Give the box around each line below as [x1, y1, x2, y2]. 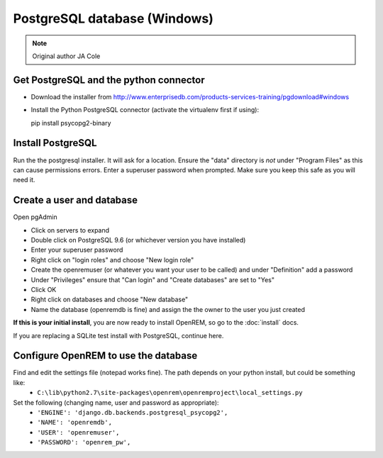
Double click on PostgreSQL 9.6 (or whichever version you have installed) [30, 236, 246, 244]
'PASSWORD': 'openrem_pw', [37, 438, 131, 447]
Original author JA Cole [32, 52, 101, 60]
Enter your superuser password [30, 245, 123, 255]
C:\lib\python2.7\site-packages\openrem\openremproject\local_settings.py [37, 389, 303, 397]
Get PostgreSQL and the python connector [13, 74, 205, 86]
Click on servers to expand [30, 225, 110, 234]
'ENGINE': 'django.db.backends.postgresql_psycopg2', [37, 408, 228, 416]
